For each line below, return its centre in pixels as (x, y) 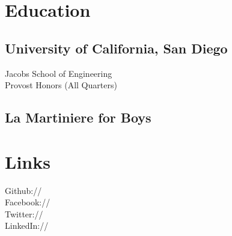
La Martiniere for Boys (78, 117)
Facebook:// (28, 202)
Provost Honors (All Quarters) (61, 85)
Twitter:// (24, 213)
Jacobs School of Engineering (59, 73)
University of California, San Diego (116, 48)
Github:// (23, 190)
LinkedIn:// (27, 225)
